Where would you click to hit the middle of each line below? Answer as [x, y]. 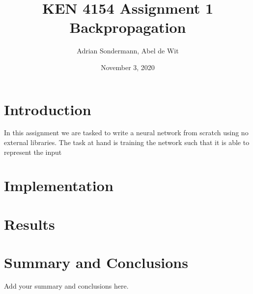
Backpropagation [128, 27]
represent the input [33, 152]
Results [29, 224]
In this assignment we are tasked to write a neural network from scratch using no [126, 133]
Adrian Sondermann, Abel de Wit [128, 51]
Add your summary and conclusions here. [66, 286]
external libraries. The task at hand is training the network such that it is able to [127, 142]
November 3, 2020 [128, 67]
